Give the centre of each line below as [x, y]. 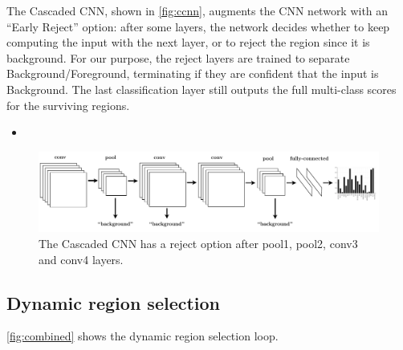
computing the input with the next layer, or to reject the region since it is [188, 42]
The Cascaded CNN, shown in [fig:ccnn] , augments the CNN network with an [197, 10]
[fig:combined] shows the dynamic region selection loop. [142, 336]
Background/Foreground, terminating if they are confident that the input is [193, 73]
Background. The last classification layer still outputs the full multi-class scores [201, 89]
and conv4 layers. [81, 259]
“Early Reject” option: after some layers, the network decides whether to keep [198, 26]
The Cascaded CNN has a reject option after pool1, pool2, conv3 [198, 243]
